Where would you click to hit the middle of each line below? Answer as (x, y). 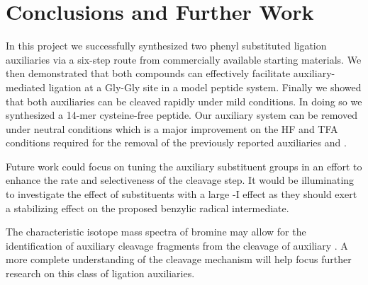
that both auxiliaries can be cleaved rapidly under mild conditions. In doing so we (184, 101)
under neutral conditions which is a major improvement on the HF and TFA (172, 128)
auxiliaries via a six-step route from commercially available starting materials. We (184, 59)
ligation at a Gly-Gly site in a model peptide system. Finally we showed (205, 87)
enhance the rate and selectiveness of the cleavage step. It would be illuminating (180, 180)
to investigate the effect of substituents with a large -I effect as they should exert (182, 194)
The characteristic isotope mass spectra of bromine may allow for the (156, 232)
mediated (26, 87)
